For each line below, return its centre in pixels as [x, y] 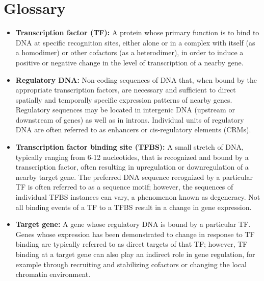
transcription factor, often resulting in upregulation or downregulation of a [132, 167]
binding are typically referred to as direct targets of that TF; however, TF [131, 244]
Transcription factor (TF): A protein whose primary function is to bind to [137, 32]
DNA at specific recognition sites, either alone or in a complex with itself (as [135, 42]
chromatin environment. [53, 274]
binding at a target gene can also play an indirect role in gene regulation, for [135, 254]
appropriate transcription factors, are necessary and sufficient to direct [126, 90]
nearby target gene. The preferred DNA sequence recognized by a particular [134, 177]
